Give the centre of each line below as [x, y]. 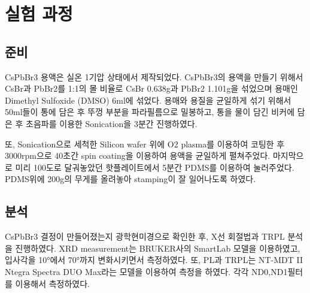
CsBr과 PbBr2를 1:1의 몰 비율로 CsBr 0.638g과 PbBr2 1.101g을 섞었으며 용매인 [151, 88]
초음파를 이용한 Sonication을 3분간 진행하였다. [112, 123]
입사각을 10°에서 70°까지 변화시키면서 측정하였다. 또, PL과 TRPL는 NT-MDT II [154, 260]
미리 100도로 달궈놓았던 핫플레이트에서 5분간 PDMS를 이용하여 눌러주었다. [155, 167]
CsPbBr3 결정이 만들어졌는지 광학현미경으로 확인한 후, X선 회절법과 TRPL [145, 236]
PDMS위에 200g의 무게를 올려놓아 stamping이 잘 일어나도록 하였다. [130, 179]
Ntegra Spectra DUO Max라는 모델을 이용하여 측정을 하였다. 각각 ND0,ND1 [146, 271]
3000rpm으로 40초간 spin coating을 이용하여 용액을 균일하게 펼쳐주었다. [138, 155]
